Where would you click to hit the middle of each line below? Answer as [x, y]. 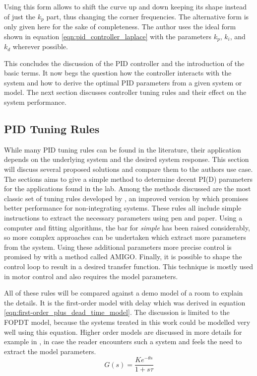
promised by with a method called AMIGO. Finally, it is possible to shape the [123, 257]
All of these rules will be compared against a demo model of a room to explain [124, 293]
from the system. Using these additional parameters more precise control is [118, 247]
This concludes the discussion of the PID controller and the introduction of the [124, 63]
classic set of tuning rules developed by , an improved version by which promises [126, 198]
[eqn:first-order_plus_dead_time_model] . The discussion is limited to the [117, 312]
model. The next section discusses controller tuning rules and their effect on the [125, 92]
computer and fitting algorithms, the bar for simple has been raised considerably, [127, 227]
